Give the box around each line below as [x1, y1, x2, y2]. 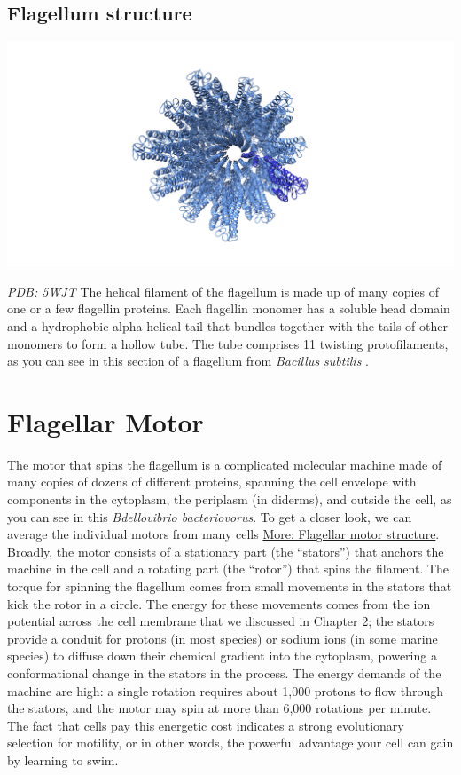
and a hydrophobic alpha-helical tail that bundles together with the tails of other [7, 316, 448, 335]
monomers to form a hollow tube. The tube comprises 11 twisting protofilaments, [7, 334, 449, 352]
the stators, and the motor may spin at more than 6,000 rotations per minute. [7, 699, 432, 717]
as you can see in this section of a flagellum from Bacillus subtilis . [7, 352, 369, 370]
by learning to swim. [7, 750, 119, 769]
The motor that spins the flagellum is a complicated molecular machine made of [7, 455, 442, 473]
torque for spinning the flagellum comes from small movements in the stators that [7, 577, 452, 596]
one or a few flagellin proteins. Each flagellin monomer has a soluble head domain [7, 299, 450, 318]
